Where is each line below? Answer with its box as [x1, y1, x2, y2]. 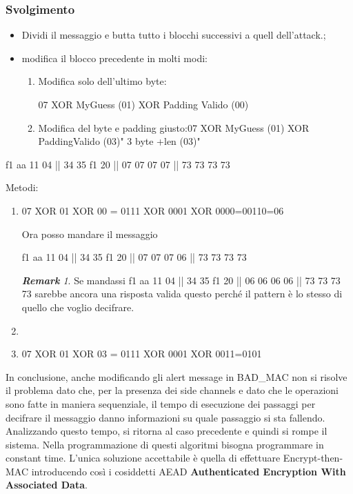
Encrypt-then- [283, 451, 343, 465]
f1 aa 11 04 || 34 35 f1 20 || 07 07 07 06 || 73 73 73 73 [21, 250, 247, 264]
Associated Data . [6, 477, 88, 492]
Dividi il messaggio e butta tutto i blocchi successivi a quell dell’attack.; [21, 28, 326, 42]
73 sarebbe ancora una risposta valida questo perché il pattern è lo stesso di [21, 286, 343, 301]
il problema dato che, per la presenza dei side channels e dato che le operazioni [6, 383, 339, 397]
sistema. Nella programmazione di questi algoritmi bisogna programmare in [6, 437, 324, 451]
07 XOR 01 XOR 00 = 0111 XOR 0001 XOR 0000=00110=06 [21, 203, 284, 217]
